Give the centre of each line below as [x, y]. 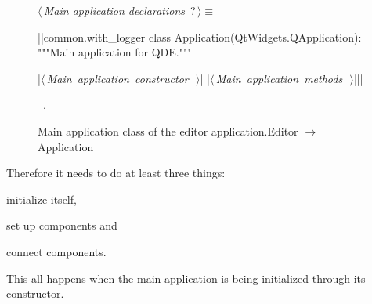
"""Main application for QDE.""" [115, 52]
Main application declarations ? [119, 10]
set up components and [62, 225]
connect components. [56, 251]
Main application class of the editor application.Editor [168, 130]
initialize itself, [42, 199]
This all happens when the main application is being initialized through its [186, 278]
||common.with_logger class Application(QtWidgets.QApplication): [200, 36]
